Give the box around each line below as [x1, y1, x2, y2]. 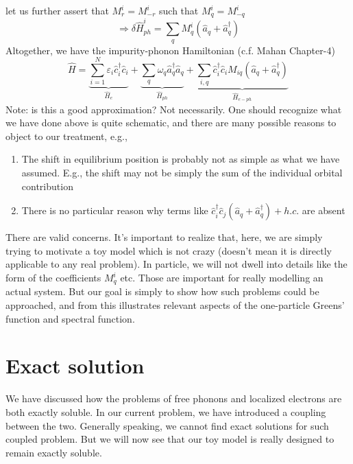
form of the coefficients [5, 270, 101, 285]
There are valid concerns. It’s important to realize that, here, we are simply [5, 230, 323, 244]
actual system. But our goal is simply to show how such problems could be [5, 284, 319, 299]
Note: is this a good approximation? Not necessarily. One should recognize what [5, 102, 342, 116]
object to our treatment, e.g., [5, 128, 127, 143]
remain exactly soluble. [5, 445, 102, 459]
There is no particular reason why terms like [21, 203, 208, 218]
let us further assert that [5, 3, 109, 17]
